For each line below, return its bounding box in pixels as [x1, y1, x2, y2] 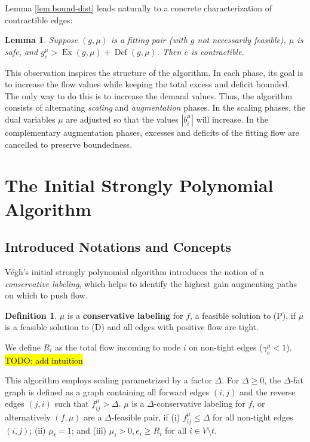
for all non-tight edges [212, 410, 293, 423]
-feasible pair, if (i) [111, 410, 180, 423]
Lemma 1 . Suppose [5, 33, 78, 46]
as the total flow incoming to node [55, 340, 181, 353]
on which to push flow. [5, 289, 88, 301]
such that [54, 397, 89, 410]
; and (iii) [71, 424, 107, 437]
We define [5, 340, 41, 353]
